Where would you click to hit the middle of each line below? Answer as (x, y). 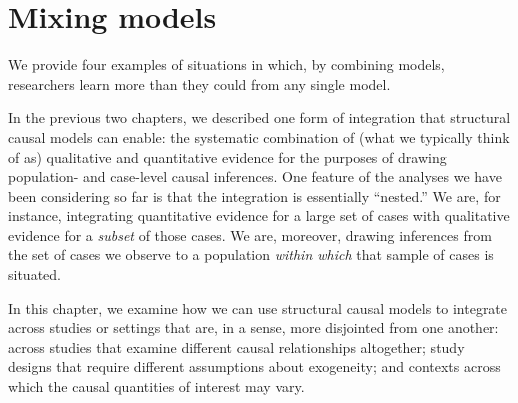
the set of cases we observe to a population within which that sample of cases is (251, 254)
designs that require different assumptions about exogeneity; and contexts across (254, 366)
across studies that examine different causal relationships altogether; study (236, 346)
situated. (34, 274)
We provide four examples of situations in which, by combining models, (226, 64)
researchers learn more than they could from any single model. (199, 83)
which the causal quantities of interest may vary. (156, 386)
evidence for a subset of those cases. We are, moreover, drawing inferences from (250, 234)
